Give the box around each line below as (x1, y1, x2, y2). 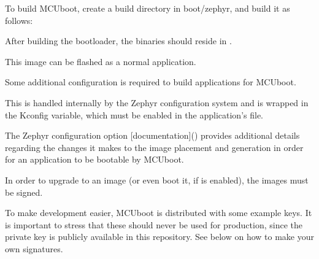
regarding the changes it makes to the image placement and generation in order (5, 141, 304, 153)
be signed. (5, 185, 43, 198)
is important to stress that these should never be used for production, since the (5, 218, 302, 231)
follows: (5, 14, 33, 26)
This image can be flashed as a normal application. (5, 55, 196, 68)
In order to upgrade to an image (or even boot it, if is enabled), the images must (5, 173, 309, 186)
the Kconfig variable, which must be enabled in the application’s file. (5, 108, 263, 121)
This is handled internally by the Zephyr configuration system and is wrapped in (5, 96, 309, 109)
